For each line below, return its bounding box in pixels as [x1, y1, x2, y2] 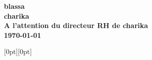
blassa [4, 1, 25, 11]
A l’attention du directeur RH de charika [4, 20, 148, 30]
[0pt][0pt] [4, 46, 32, 57]
